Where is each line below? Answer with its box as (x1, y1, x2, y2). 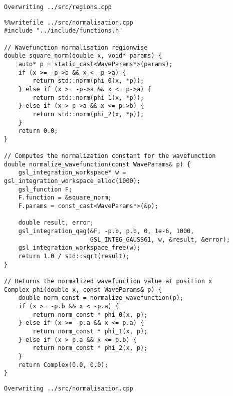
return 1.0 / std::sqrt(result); (18, 253, 130, 260)
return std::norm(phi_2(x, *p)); (33, 110, 144, 118)
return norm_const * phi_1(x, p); (33, 327, 148, 335)
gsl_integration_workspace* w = (18, 169, 126, 176)
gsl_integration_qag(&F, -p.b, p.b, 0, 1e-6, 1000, (18, 228, 194, 235)
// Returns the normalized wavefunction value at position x (4, 278, 212, 285)
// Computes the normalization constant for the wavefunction (4, 152, 216, 160)
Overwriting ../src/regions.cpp (4, 4, 112, 11)
